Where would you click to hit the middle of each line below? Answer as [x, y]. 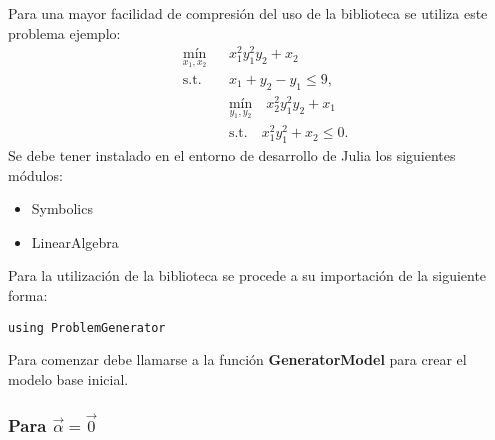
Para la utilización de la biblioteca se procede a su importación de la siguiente [247, 275]
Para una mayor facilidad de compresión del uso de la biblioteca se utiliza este [248, 13]
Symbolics [62, 208]
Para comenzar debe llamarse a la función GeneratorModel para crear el [237, 359]
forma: [28, 294]
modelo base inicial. [68, 378]
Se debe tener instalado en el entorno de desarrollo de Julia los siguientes [232, 154]
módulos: [35, 174]
